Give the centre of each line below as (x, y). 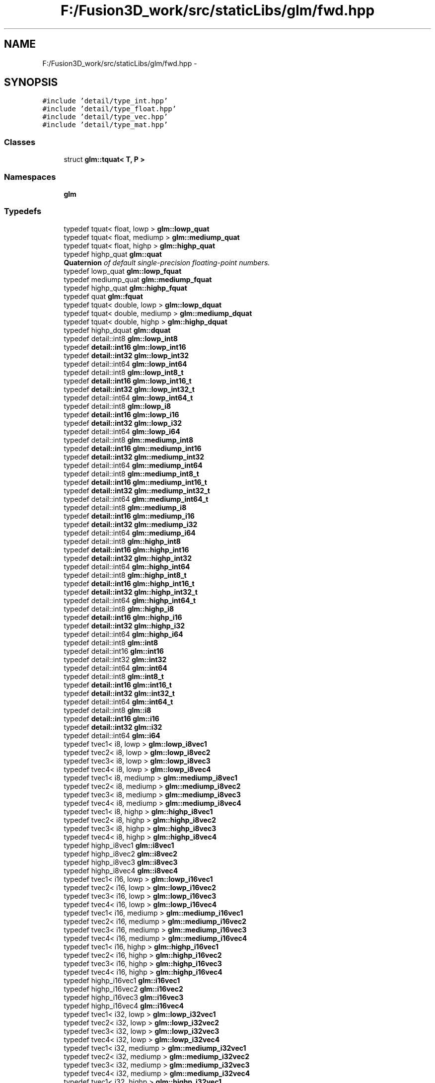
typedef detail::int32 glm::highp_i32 (124, 625)
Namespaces (30, 177)
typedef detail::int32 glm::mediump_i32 (131, 524)
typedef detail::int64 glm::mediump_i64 (130, 533)
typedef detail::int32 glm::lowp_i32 (123, 423)
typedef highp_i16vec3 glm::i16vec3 (124, 997)
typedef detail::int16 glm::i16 (111, 718)
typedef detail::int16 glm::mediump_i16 (129, 516)
